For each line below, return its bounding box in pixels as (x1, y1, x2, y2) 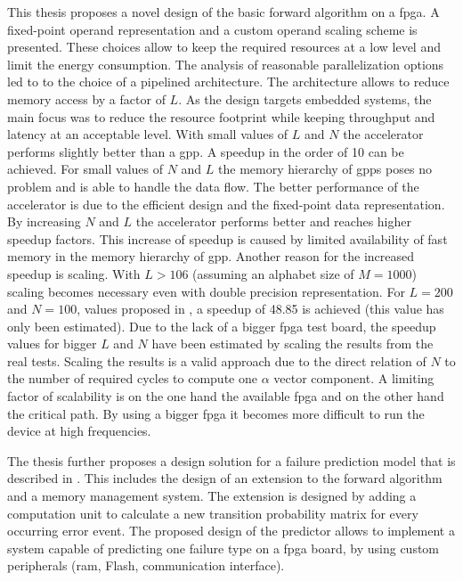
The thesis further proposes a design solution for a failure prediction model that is (7, 451, 456, 470)
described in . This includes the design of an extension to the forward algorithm (7, 469, 443, 487)
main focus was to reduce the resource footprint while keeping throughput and (7, 107, 435, 126)
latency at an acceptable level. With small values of (7, 125, 288, 143)
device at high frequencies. (7, 421, 151, 440)
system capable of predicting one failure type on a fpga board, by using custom (7, 538, 440, 557)
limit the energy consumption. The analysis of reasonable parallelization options (7, 54, 444, 73)
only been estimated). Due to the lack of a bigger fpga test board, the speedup (7, 316, 436, 335)
